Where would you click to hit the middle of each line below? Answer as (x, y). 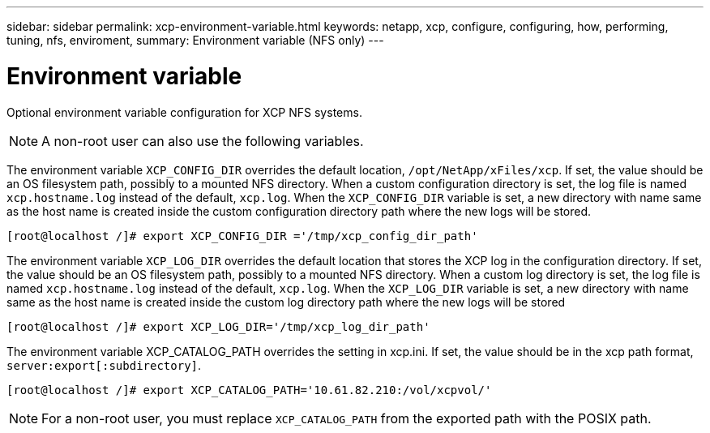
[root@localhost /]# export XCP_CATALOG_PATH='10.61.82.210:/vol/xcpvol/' (249, 390)
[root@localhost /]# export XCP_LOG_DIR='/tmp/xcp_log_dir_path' (218, 326)
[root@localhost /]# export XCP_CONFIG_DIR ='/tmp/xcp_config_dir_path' (242, 236)
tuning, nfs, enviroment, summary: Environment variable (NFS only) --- (195, 40)
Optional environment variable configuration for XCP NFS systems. (184, 112)
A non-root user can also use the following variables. (203, 141)
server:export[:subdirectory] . (104, 365)
